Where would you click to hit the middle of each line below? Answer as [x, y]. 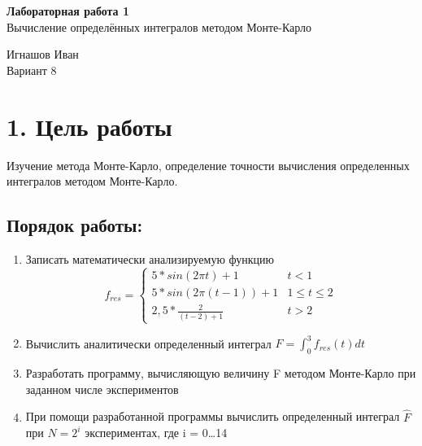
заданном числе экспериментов [102, 389]
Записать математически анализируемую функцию [150, 258]
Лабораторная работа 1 [68, 11]
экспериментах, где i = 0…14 [156, 433]
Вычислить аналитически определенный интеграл [148, 343]
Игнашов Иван [43, 54]
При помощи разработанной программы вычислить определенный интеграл [213, 416]
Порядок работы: [75, 225]
